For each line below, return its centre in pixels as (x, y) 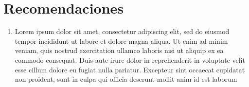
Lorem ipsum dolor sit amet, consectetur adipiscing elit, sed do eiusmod (122, 31)
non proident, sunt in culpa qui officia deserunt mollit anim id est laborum (126, 79)
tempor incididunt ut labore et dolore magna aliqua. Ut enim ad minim (121, 41)
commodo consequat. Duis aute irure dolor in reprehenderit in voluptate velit (130, 60)
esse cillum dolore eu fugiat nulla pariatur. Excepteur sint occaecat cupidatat (130, 69)
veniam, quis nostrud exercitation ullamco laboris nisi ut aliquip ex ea (119, 50)
